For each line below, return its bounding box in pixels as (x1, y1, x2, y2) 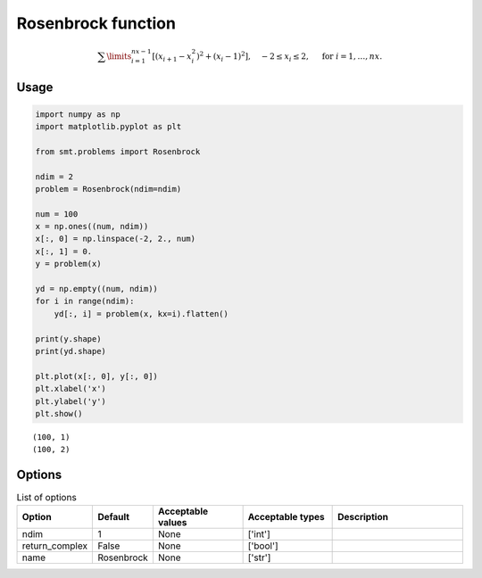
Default (97, 510, 129, 523)
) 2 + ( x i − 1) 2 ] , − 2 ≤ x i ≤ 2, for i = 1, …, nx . (196, 50, 383, 63)
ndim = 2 (35, 171, 74, 182)
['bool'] (247, 540, 278, 552)
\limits (106, 52, 132, 62)
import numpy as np (35, 109, 120, 120)
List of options (16, 491, 78, 504)
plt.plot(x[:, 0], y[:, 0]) (35, 371, 158, 381)
